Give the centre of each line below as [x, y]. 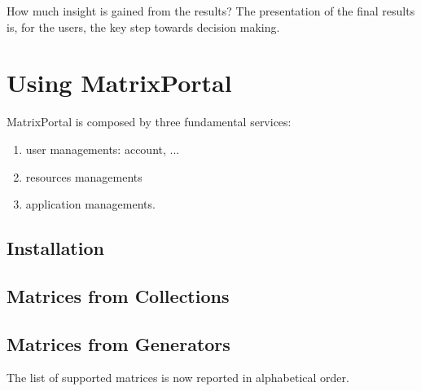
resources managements [84, 176]
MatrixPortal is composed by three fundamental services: [149, 122]
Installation [55, 248]
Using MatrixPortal [119, 83]
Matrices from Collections [118, 295]
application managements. [90, 204]
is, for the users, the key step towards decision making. [143, 26]
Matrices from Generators [118, 343]
